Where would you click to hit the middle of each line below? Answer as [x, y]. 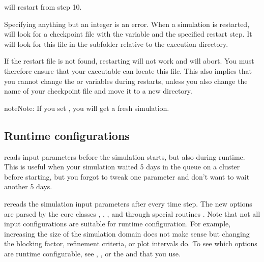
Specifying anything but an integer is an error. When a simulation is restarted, [127, 24]
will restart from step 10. [43, 7]
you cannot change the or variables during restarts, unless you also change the [126, 81]
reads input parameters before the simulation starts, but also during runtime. [125, 156]
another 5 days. [28, 186]
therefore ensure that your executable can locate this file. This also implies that [128, 70]
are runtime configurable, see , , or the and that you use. [92, 253]
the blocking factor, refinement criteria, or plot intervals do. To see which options [131, 243]
